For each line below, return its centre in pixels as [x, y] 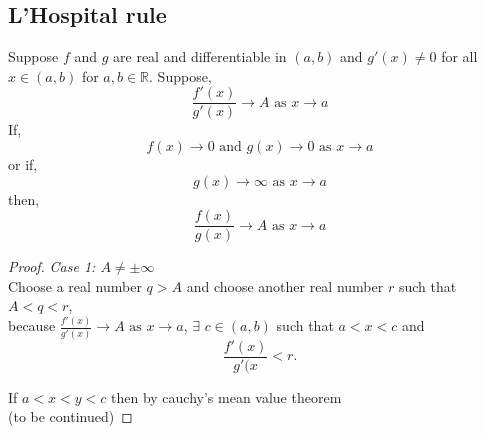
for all [459, 56]
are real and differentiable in [200, 56]
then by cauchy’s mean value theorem [226, 396]
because [32, 325]
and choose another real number [285, 285]
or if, [23, 164]
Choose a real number [75, 285]
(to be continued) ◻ [70, 416]
